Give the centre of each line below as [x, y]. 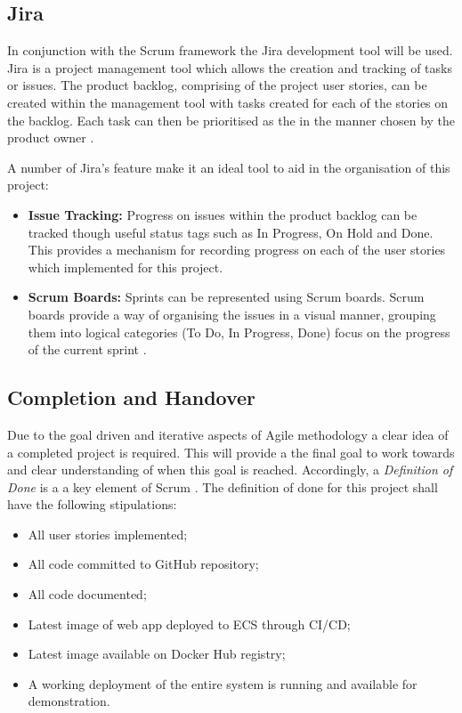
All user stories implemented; [108, 534]
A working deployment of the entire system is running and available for [223, 683]
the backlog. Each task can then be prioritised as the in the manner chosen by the [231, 120]
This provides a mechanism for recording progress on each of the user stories [237, 250]
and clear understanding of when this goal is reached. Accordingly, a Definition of [230, 470]
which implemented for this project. [126, 267]
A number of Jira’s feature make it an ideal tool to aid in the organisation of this [229, 167]
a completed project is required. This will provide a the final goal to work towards [231, 452]
